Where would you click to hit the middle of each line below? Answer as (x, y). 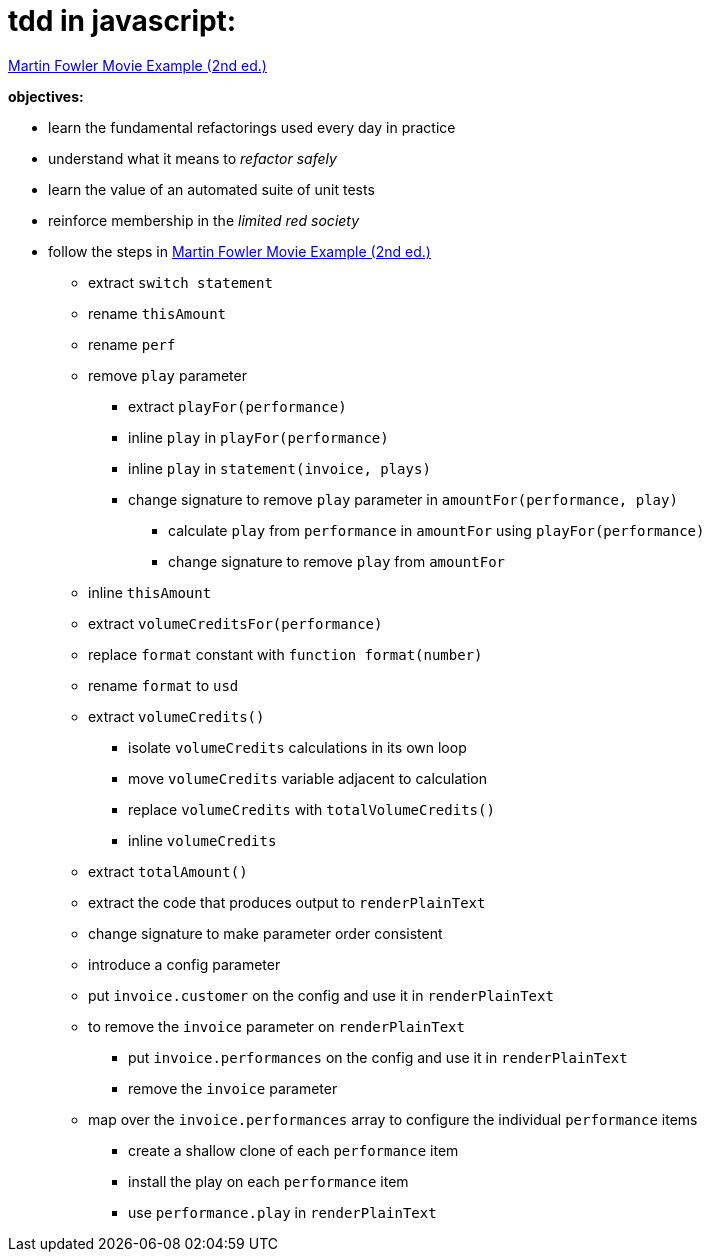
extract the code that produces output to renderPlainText (287, 902)
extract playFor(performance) (237, 406)
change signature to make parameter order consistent (265, 933)
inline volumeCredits (202, 840)
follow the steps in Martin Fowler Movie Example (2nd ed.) (239, 251)
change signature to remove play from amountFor (336, 561)
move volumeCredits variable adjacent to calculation (307, 778)
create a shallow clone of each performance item (293, 1150)
